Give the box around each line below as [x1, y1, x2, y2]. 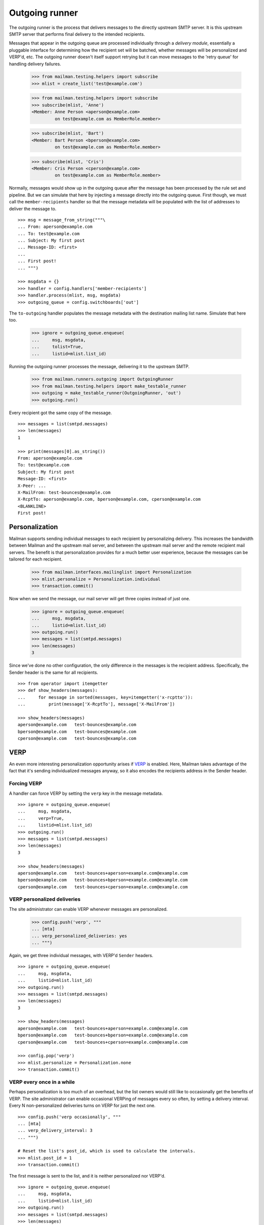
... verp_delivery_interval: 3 [18, 1127, 93, 1133]
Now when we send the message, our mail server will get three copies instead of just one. [9, 595, 191, 601]
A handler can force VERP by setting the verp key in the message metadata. [9, 790, 163, 796]
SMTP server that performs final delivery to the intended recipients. [9, 31, 145, 37]
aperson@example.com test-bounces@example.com [18, 722, 136, 728]
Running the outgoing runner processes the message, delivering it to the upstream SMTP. [9, 363, 190, 369]
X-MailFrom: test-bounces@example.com [18, 490, 111, 495]
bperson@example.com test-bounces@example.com [18, 729, 136, 735]
